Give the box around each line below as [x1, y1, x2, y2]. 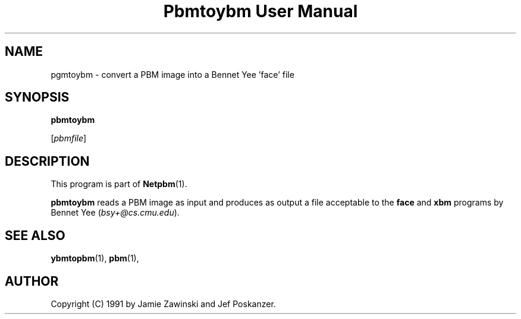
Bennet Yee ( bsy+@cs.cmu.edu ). [51, 207, 180, 218]
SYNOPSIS [5, 90, 70, 105]
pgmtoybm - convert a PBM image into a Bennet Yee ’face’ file [51, 69, 294, 80]
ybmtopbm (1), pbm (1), [51, 253, 139, 264]
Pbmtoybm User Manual [163, 1, 358, 21]
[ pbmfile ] [51, 133, 87, 144]
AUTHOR [5, 273, 59, 289]
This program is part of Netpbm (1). [51, 179, 187, 189]
